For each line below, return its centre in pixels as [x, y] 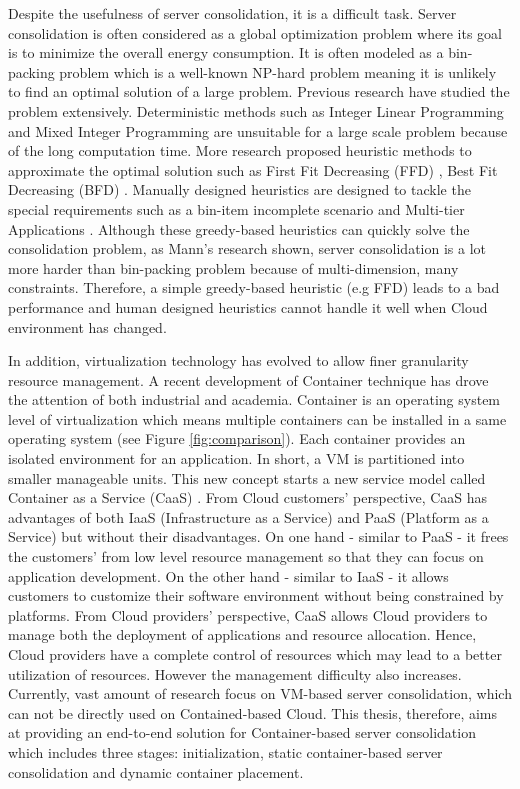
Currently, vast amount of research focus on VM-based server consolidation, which [260, 693]
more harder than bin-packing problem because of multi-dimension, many [233, 267]
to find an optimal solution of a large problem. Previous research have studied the [259, 91]
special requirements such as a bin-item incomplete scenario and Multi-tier [236, 208]
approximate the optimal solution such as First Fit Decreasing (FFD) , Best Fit [253, 169]
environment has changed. [87, 326]
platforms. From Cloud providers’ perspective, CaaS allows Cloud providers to [248, 614]
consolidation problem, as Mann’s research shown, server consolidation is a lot [247, 248]
